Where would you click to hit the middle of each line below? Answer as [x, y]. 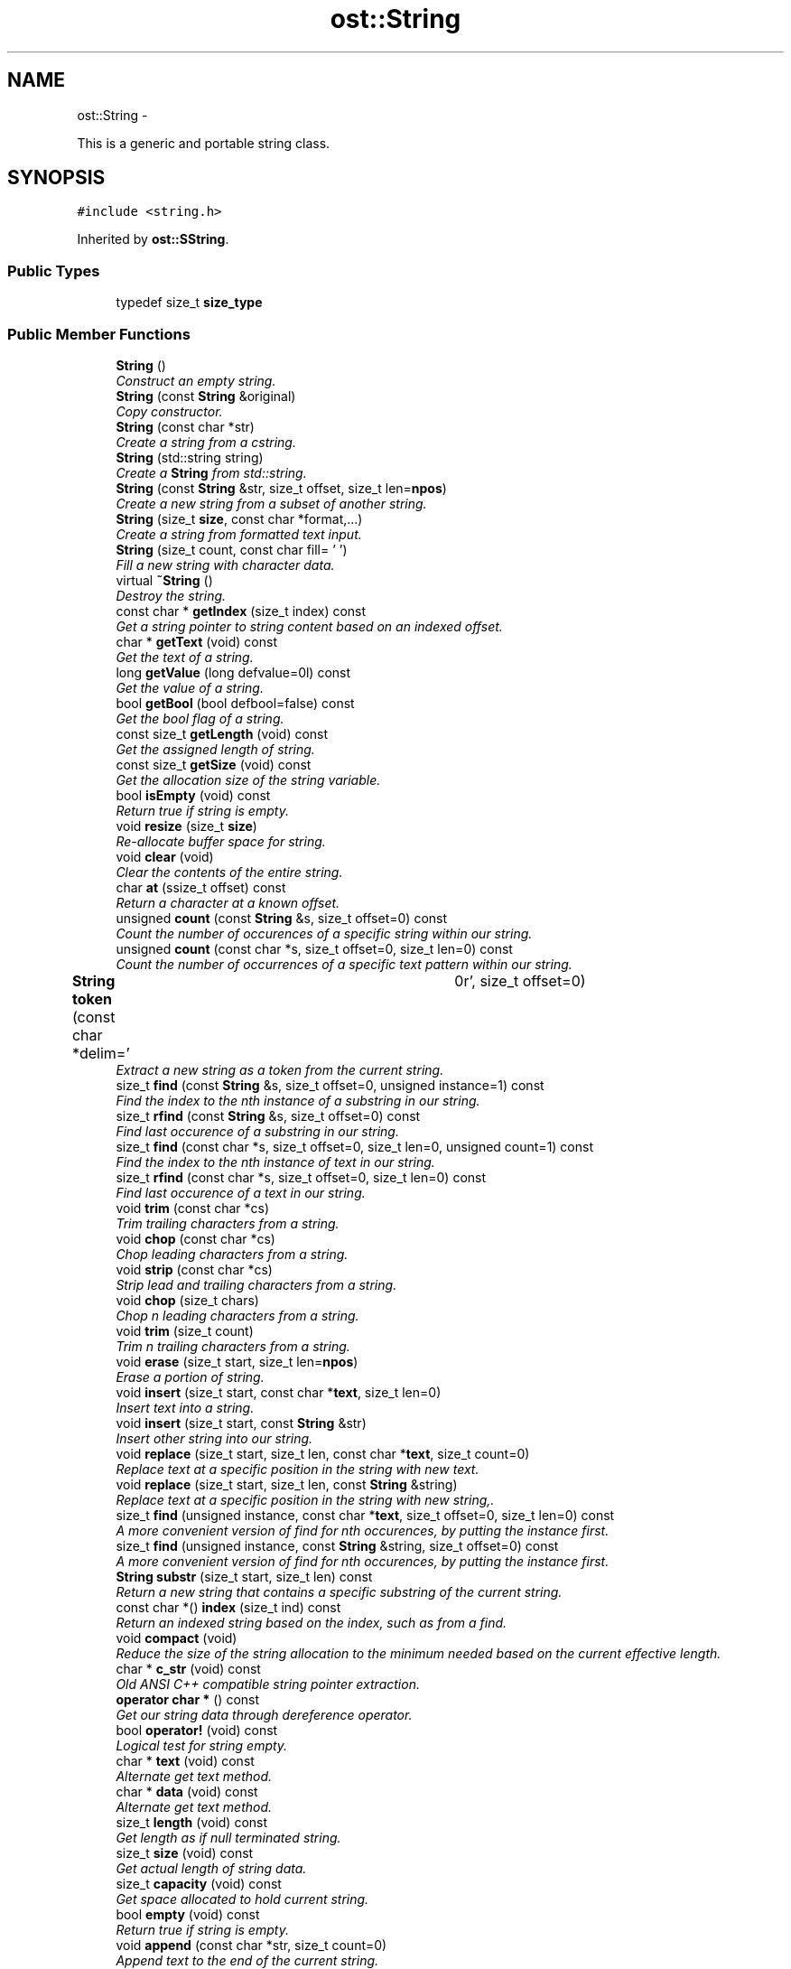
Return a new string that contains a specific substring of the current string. [339, 1591]
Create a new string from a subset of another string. [271, 503]
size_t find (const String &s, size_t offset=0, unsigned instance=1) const [330, 1085]
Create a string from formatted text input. [239, 534]
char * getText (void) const [196, 641]
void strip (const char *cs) [194, 1269]
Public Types [54, 271]
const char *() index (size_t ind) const [228, 1607]
